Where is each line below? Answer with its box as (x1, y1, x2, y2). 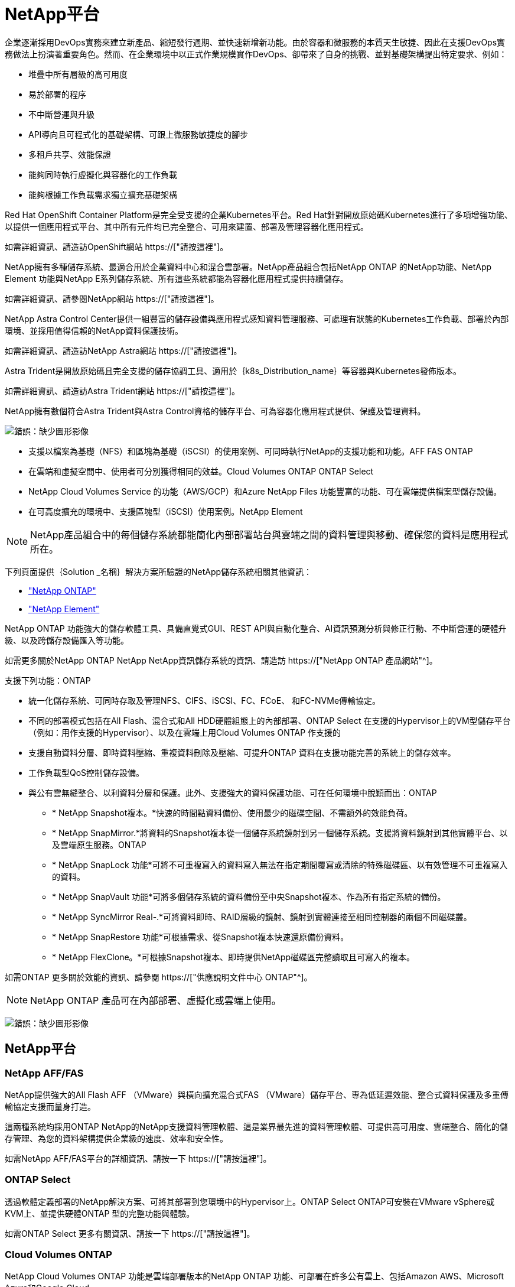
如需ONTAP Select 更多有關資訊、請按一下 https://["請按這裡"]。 (5, 1228, 255, 1239)
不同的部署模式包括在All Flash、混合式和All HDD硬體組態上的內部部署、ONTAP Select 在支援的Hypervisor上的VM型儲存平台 (28, 715, 511, 726)
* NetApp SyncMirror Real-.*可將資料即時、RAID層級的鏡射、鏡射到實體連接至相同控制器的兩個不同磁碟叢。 (52, 911, 472, 922)
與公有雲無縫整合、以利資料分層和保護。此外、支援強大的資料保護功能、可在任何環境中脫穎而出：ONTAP (28, 787, 437, 798)
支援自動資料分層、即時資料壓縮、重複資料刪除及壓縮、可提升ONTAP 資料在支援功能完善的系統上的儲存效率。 (28, 747, 456, 758)
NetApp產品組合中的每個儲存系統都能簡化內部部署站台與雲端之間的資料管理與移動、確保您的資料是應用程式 (30, 528, 509, 541)
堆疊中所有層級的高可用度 (28, 69, 128, 79)
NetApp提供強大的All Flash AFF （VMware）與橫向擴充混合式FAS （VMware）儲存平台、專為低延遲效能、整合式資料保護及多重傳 (5, 1089, 509, 1100)
